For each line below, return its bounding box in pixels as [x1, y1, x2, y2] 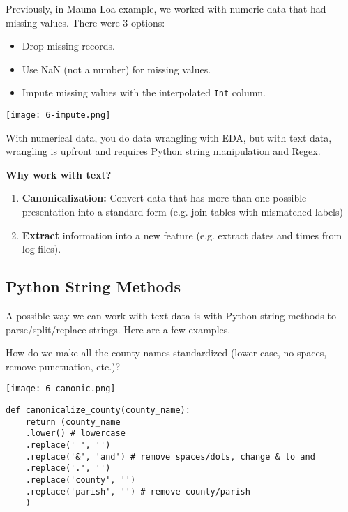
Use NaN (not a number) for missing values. [22, 61, 211, 76]
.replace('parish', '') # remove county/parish [25, 486, 250, 497]
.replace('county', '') [25, 475, 136, 485]
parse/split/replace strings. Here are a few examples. [6, 322, 231, 336]
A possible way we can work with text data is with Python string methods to [6, 308, 336, 323]
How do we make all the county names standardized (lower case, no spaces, [6, 345, 327, 360]
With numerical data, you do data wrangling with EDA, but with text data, [6, 130, 332, 144]
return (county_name [25, 416, 121, 427]
